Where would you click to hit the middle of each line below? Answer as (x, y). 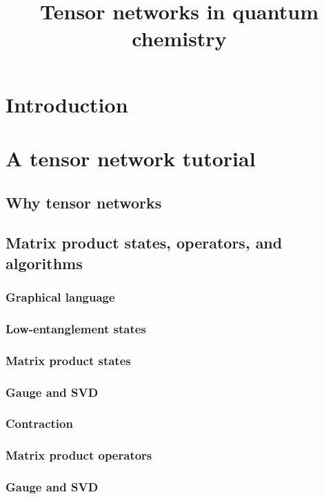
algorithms (44, 263)
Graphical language (60, 297)
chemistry (179, 38)
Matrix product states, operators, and (144, 243)
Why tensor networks (84, 202)
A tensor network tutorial (131, 158)
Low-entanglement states (76, 328)
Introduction (67, 104)
